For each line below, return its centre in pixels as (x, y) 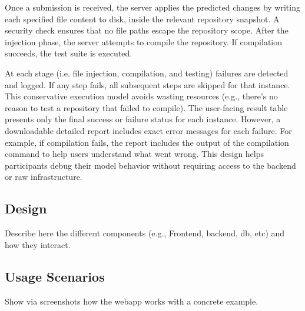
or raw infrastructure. (44, 177)
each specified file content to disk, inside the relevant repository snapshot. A (142, 19)
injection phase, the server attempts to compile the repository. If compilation (144, 41)
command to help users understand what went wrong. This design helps (135, 154)
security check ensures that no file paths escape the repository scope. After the (147, 30)
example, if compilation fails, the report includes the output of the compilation (147, 142)
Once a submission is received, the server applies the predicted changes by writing (152, 7)
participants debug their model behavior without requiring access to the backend (150, 165)
